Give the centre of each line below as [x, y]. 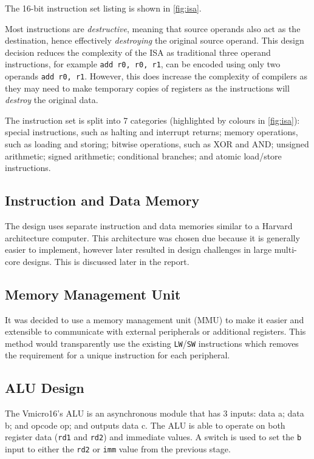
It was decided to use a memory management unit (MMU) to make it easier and [155, 319]
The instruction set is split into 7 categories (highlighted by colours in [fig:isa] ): [152, 120]
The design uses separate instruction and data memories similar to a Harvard [149, 226]
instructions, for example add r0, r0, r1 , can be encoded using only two [143, 64]
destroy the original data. [52, 100]
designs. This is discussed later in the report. [106, 261]
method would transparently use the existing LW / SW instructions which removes [152, 343]
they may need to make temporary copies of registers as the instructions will [147, 88]
